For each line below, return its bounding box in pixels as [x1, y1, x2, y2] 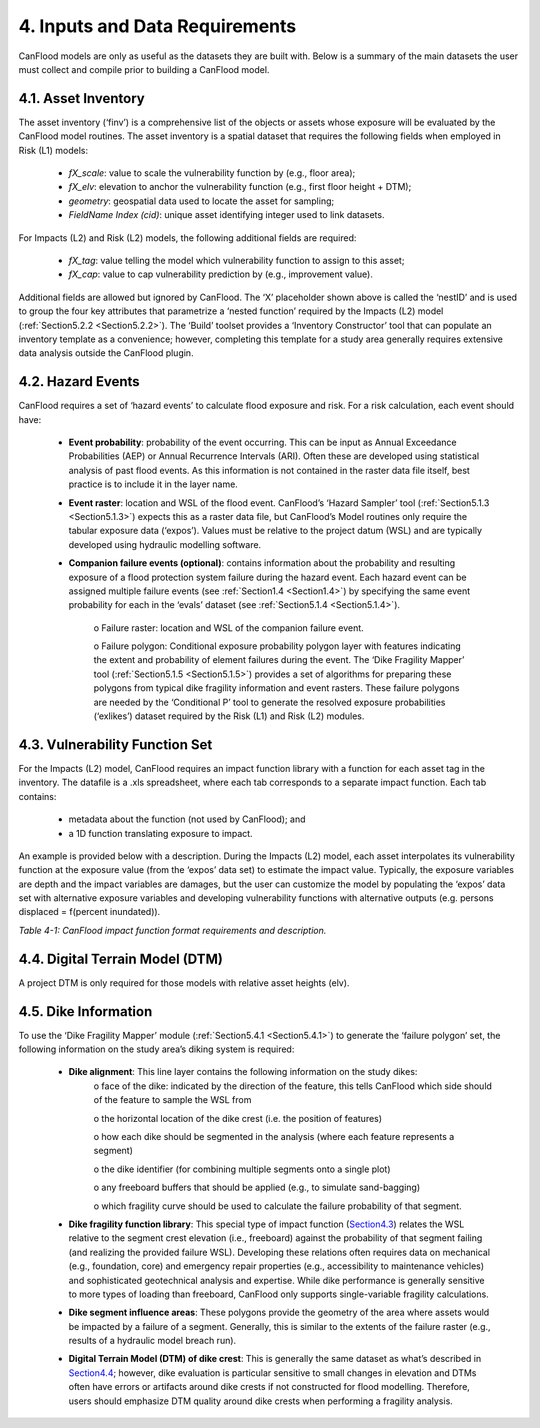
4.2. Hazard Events [18, 373, 140, 390]
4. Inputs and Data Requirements [18, 15, 297, 37]
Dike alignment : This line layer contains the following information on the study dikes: [68, 1066, 418, 1078]
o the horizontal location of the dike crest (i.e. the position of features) [93, 1112, 383, 1124]
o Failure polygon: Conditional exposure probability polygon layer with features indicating [93, 640, 462, 652]
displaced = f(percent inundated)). [18, 906, 161, 918]
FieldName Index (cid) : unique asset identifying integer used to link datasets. [68, 209, 385, 221]
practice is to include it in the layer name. [68, 478, 239, 490]
